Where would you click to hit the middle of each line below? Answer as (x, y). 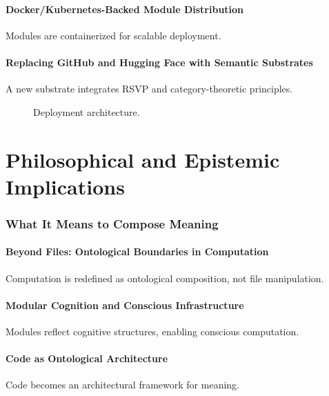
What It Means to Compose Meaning (112, 223)
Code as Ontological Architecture (87, 358)
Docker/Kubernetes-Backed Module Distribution (125, 9)
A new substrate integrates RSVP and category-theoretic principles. (149, 89)
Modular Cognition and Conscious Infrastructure (125, 305)
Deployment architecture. (87, 111)
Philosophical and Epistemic (143, 159)
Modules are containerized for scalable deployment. (113, 35)
